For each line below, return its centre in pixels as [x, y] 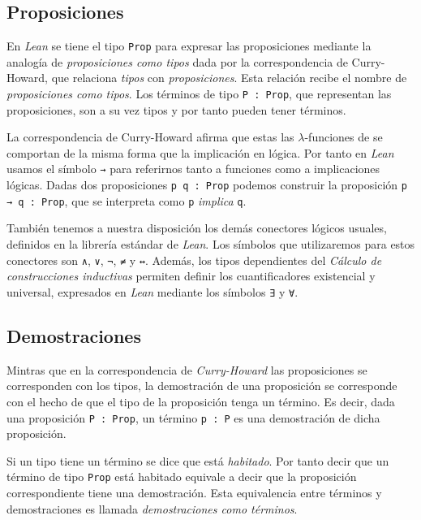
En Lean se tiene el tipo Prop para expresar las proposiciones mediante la [189, 46]
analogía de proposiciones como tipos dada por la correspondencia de [177, 61]
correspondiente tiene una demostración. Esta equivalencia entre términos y [194, 493]
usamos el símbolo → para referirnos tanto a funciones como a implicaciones [193, 169]
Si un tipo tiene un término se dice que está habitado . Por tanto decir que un [198, 460]
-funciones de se [344, 137]
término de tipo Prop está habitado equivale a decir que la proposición [182, 477]
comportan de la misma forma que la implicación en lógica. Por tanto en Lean [200, 152]
